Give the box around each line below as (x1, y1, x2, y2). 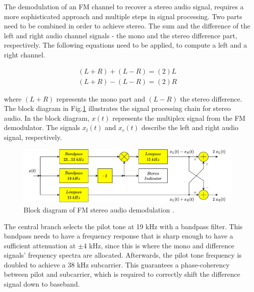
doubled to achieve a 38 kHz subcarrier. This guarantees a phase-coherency (4, 259, 230, 269)
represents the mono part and (56, 93, 146, 104)
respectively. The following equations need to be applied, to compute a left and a (4, 40, 247, 50)
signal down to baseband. (4, 279, 80, 289)
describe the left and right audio (141, 122, 238, 133)
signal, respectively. (4, 132, 62, 142)
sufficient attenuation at (4, 240, 76, 250)
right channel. (4, 49, 46, 59)
